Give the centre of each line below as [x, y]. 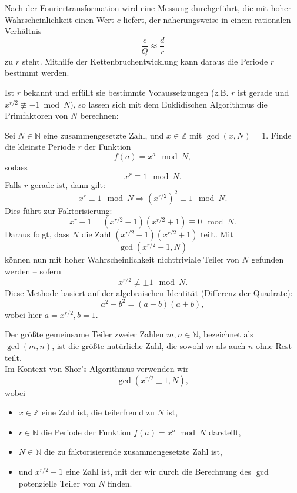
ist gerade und [263, 93]
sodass [16, 167]
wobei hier [24, 314]
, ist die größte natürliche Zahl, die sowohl [128, 345]
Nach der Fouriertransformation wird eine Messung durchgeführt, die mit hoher [148, 8]
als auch [231, 345]
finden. [120, 483]
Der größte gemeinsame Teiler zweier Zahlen [84, 334]
